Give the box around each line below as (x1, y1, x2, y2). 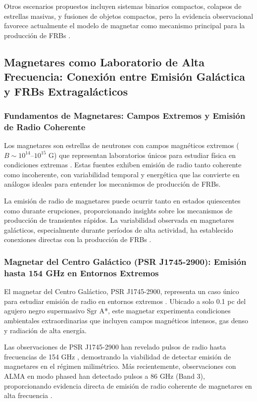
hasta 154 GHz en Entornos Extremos (4, 266, 159, 279)
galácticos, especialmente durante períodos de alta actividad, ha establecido (4, 224, 233, 235)
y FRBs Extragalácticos (4, 83, 128, 99)
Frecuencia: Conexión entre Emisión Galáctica (4, 69, 245, 84)
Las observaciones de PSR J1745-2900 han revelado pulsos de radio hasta (4, 342, 226, 352)
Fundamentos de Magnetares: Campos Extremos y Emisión (4, 109, 246, 121)
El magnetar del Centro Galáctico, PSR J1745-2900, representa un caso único (4, 286, 239, 297)
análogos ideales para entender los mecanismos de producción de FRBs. (4, 179, 221, 189)
